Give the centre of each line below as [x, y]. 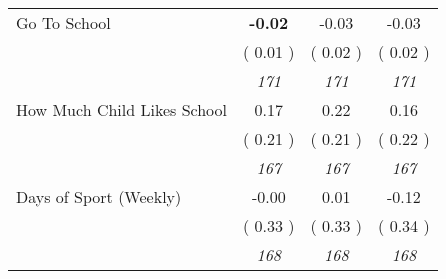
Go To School [63, 22]
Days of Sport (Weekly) [99, 196]
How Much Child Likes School [121, 109]
